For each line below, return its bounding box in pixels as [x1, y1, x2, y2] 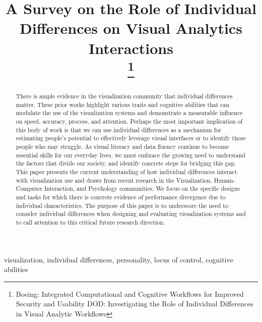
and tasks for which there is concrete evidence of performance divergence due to [16, 192, 226, 201]
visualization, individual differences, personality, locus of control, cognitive [4, 254, 233, 264]
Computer [16, 184, 43, 193]
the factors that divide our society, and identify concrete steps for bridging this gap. [16, 159, 236, 168]
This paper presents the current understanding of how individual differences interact [16, 167, 237, 176]
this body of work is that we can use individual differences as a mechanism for [16, 125, 221, 134]
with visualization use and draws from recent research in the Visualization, [16, 176, 212, 184]
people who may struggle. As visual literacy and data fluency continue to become [16, 142, 229, 150]
